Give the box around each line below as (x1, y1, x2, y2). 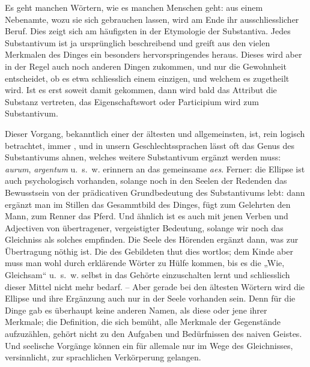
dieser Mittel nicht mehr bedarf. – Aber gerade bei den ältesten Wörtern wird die (5, 280, 305, 293)
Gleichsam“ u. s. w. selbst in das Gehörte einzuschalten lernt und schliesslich (5, 268, 290, 281)
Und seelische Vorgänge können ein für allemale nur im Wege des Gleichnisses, (5, 339, 293, 351)
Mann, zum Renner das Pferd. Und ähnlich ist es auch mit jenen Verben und (5, 210, 288, 222)
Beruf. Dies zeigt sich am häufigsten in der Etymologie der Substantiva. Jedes (5, 25, 291, 37)
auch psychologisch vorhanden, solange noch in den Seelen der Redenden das (5, 174, 287, 187)
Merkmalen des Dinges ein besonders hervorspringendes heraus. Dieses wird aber (5, 48, 302, 61)
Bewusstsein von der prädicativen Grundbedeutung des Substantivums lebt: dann (5, 186, 305, 198)
